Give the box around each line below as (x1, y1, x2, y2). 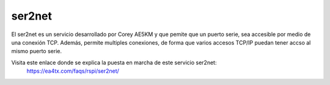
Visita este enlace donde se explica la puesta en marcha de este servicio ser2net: (11, 59, 217, 66)
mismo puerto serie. (11, 48, 62, 55)
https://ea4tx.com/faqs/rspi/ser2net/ (26, 67, 119, 75)
